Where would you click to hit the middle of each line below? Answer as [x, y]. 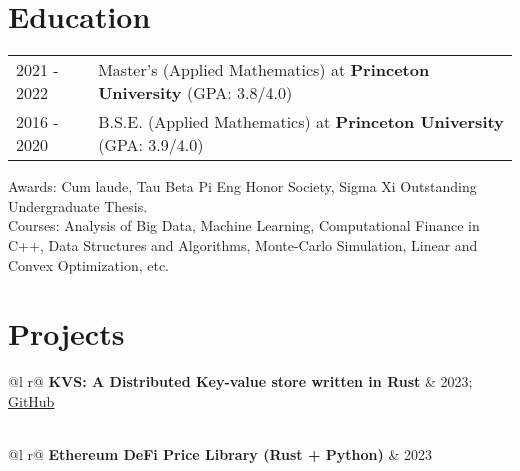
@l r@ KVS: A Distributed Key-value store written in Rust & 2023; [240, 381]
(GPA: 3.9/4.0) [151, 145]
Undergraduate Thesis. [78, 205]
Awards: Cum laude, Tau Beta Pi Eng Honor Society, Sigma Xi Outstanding [242, 186]
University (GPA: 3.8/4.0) [195, 93]
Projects [66, 333]
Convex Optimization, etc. [88, 264]
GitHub [31, 400]
